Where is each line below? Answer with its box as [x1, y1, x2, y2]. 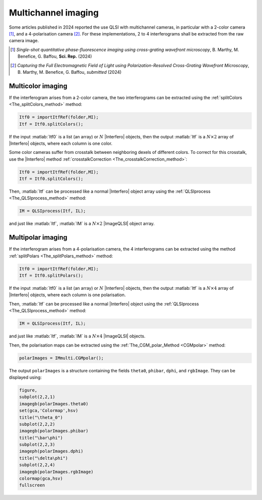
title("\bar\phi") [19, 435, 63, 440]
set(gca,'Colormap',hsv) [19, 408, 79, 414]
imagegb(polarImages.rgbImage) [19, 469, 94, 474]
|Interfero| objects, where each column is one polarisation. [9, 292, 126, 298]
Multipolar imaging [9, 233, 67, 242]
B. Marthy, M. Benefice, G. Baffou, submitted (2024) [17, 69, 122, 75]
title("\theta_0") [19, 415, 63, 420]
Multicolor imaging [9, 82, 67, 90]
